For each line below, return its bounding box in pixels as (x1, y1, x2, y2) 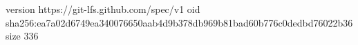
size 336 (6, 29, 39, 43)
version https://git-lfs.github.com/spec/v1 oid (6, 2, 200, 16)
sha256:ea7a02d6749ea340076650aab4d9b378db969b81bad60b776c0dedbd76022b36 (6, 15, 353, 29)
